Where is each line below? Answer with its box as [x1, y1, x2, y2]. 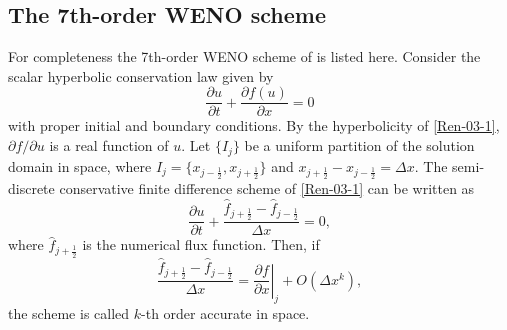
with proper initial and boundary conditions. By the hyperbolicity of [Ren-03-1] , [8, 115, 500, 136]
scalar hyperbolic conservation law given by [8, 65, 274, 86]
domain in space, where [8, 155, 152, 176]
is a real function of [49, 135, 169, 156]
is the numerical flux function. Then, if [82, 234, 320, 255]
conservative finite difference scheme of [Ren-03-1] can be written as [59, 177, 475, 198]
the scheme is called [8, 303, 130, 324]
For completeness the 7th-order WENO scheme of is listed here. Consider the [8, 46, 481, 67]
